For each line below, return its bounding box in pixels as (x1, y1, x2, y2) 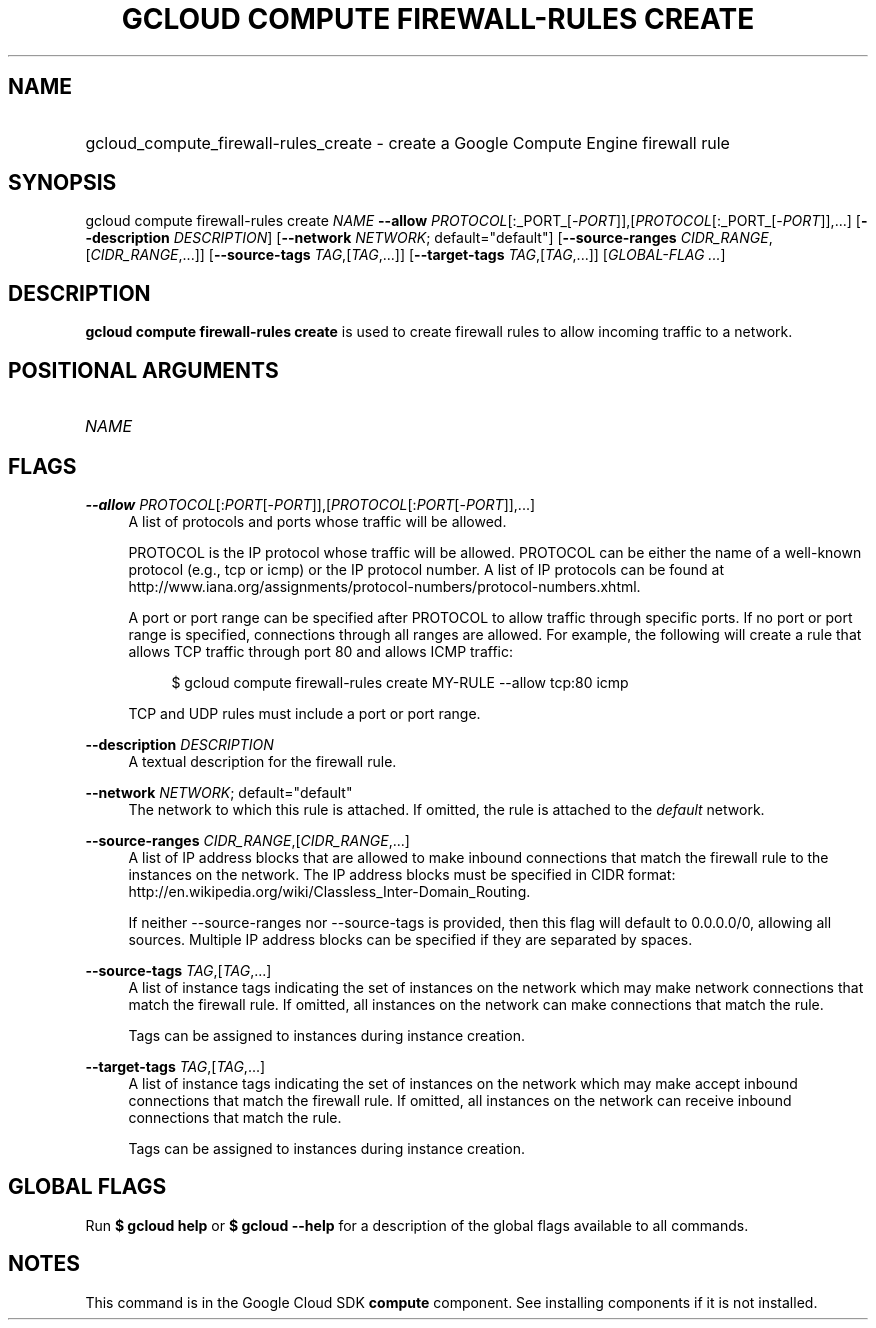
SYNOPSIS (8, 170, 117, 196)
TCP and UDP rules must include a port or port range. (128, 704, 481, 722)
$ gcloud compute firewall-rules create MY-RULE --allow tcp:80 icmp (171, 673, 629, 691)
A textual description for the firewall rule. (128, 752, 397, 770)
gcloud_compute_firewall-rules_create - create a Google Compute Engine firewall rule (85, 132, 730, 153)
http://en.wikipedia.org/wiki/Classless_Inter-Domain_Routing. (128, 882, 531, 900)
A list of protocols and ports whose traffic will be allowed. (128, 512, 507, 530)
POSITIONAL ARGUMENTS (8, 357, 279, 383)
